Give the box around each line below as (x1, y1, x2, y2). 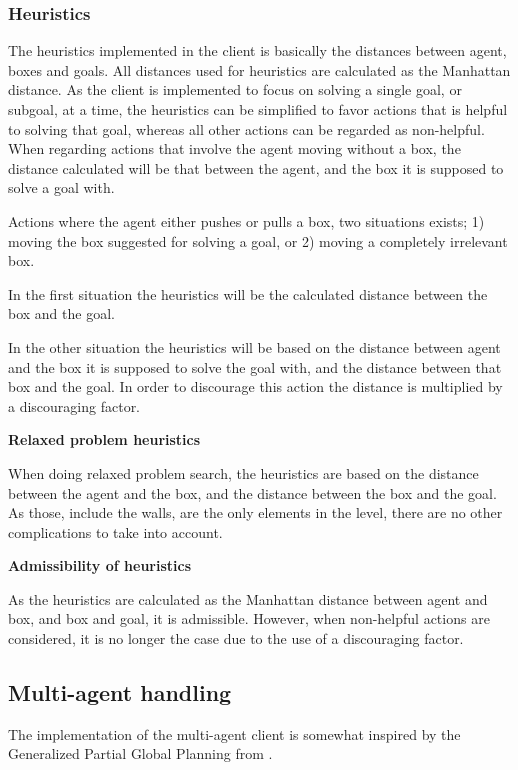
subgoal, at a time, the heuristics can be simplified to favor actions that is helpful (8, 99, 508, 119)
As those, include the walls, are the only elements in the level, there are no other (8, 502, 503, 523)
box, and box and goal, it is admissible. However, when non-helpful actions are (8, 608, 490, 629)
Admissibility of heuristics (8, 555, 192, 576)
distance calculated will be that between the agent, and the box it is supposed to (8, 157, 504, 178)
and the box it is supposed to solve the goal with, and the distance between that (8, 356, 502, 377)
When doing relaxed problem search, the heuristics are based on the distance (8, 462, 479, 483)
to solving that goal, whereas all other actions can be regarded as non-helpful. (8, 118, 485, 139)
